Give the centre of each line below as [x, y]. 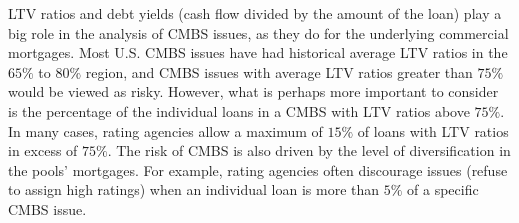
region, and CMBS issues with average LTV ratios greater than [279, 71]
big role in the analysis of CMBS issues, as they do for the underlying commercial [258, 32]
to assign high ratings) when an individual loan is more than [194, 189]
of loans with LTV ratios [433, 130]
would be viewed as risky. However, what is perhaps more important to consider [253, 91]
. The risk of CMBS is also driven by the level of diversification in [309, 150]
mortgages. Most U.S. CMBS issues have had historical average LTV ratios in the [258, 52]
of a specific [443, 189]
